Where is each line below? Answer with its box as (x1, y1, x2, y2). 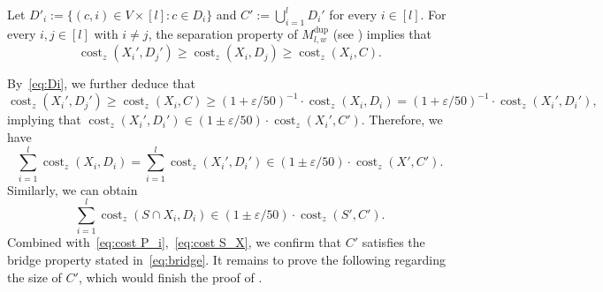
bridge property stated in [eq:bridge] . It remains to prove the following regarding (7, 250, 446, 268)
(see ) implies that (332, 24, 432, 42)
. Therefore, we (361, 110, 443, 129)
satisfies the (362, 233, 425, 251)
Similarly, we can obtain (7, 180, 138, 198)
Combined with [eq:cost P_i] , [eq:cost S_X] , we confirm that (7, 233, 342, 251)
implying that (7, 110, 81, 129)
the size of (7, 267, 62, 286)
